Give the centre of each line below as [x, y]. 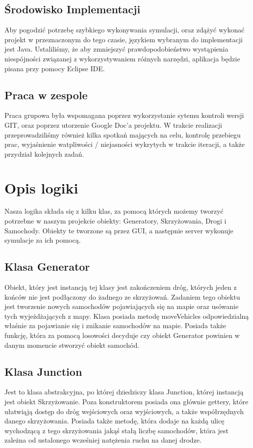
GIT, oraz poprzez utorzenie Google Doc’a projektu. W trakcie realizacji [113, 125]
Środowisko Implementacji [73, 9]
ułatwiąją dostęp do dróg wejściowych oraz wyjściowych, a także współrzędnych [124, 411]
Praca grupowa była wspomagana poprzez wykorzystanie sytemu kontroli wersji [124, 115]
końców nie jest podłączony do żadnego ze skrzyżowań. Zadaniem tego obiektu [122, 296]
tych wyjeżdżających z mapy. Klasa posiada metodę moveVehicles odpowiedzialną [127, 316]
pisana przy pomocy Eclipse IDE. [55, 68]
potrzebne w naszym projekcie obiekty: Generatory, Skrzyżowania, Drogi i [115, 221]
